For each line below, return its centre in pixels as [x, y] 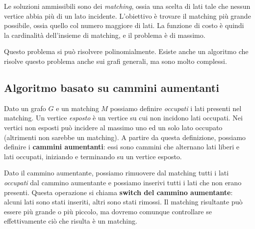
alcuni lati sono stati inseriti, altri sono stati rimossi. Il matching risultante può [123, 202]
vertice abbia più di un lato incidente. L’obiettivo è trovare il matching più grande [127, 15]
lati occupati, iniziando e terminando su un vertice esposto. [93, 156]
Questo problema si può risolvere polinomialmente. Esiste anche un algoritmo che [126, 51]
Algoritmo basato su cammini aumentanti [112, 87]
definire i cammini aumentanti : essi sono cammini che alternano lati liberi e [122, 147]
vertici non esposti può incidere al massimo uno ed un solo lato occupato [113, 127]
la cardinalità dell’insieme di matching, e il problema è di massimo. [105, 35]
